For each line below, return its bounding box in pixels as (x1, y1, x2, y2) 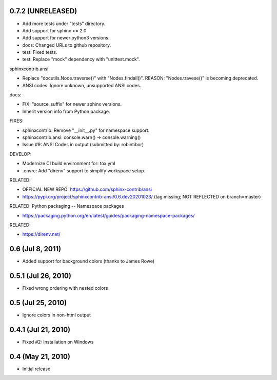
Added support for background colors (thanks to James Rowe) (22, 258, 155, 264)
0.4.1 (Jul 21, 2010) (9, 325, 71, 334)
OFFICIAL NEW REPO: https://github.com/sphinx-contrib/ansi (22, 186, 152, 192)
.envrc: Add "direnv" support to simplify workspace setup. (22, 167, 146, 174)
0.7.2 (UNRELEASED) (9, 7, 77, 15)
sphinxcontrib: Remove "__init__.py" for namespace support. (22, 127, 150, 133)
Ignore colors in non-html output (22, 312, 91, 318)
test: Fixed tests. (22, 49, 57, 55)
